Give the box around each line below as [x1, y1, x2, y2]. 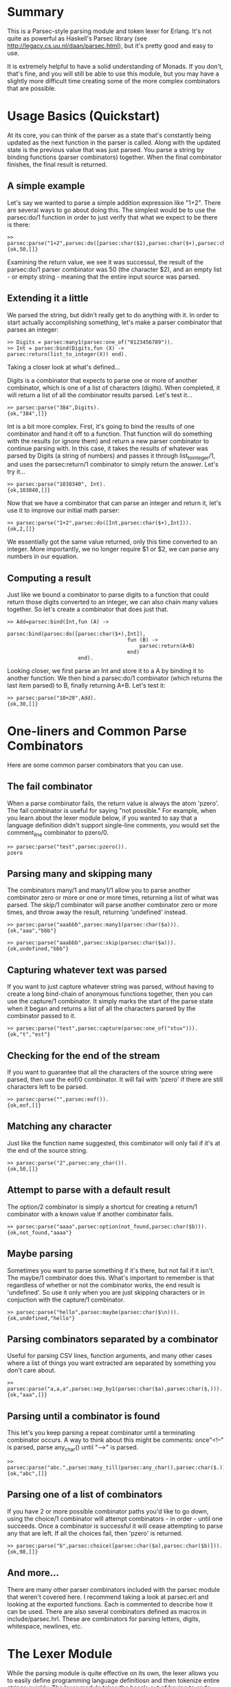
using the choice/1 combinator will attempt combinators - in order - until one [7, 1514, 223, 1522]
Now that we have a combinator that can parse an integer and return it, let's [7, 499, 221, 507]
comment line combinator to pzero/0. [7, 828, 109, 838]
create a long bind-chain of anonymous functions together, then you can [7, 990, 213, 998]
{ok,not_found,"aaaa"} [7, 1229, 72, 1236]
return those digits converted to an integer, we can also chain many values [7, 598, 219, 606]
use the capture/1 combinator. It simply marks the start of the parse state [7, 997, 214, 1006]
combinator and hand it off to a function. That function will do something [7, 429, 213, 438]
